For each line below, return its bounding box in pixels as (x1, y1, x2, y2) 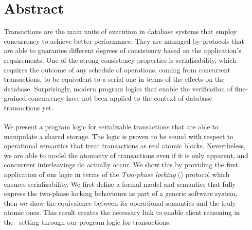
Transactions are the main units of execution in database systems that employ (4, 26, 237, 36)
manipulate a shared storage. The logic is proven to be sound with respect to (4, 131, 234, 141)
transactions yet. (4, 102, 54, 112)
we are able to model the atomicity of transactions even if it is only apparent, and (4, 150, 248, 160)
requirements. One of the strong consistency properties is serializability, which (4, 54, 236, 65)
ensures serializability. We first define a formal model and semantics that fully (4, 178, 236, 189)
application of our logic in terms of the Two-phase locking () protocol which (4, 169, 230, 179)
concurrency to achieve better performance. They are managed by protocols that (4, 35, 244, 46)
